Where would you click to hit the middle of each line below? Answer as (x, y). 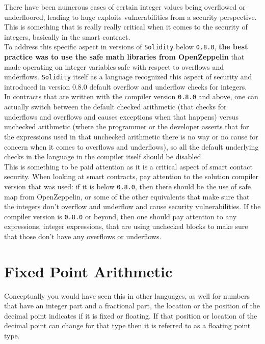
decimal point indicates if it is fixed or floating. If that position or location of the (131, 315)
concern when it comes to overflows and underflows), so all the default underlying (131, 146)
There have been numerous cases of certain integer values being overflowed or (125, 7)
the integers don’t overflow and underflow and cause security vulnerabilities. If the (132, 206)
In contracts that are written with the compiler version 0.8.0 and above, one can (131, 96)
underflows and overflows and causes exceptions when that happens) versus (121, 116)
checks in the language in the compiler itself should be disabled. (104, 156)
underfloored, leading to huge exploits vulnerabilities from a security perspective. (130, 17)
